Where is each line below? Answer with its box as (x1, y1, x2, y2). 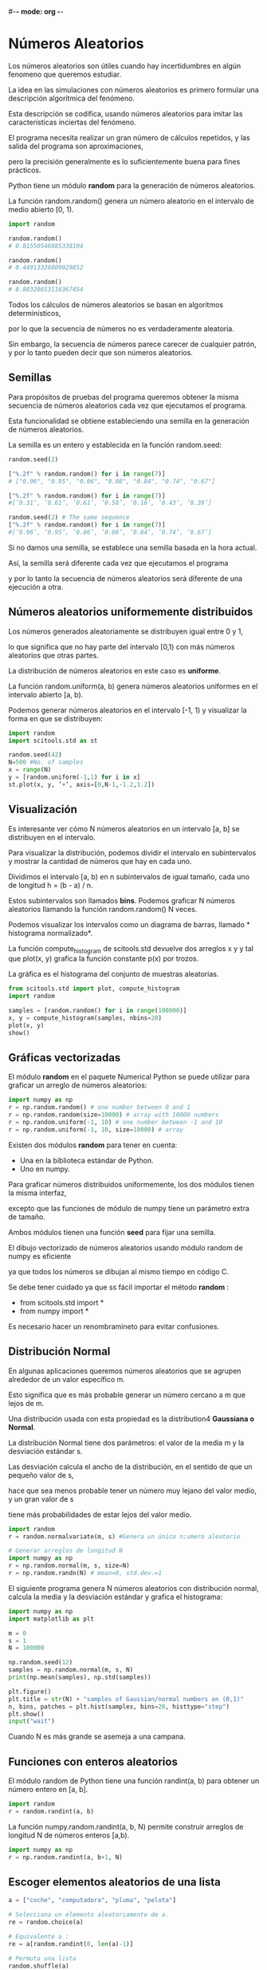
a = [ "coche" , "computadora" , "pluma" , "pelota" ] (8, 1897, 177, 1905)
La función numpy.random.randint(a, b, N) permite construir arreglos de (8, 1822, 244, 1831)
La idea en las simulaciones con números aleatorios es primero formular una (8, 85, 259, 94)
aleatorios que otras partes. (8, 650, 100, 660)
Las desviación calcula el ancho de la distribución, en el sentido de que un (8, 1462, 253, 1471)
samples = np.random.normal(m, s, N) (8, 1666, 134, 1674)
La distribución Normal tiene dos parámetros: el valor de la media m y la (8, 1438, 245, 1447)
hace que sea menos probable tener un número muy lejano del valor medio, (8, 1486, 257, 1495)
